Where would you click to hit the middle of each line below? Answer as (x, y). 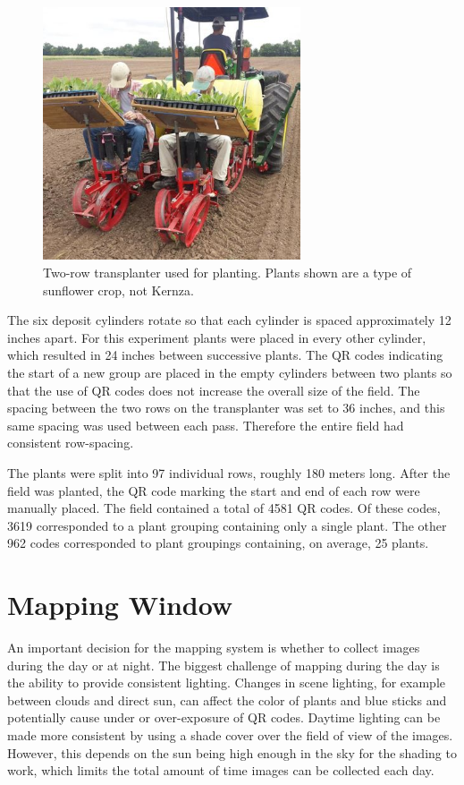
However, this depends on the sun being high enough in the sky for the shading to (232, 752)
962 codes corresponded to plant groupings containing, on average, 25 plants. (218, 543)
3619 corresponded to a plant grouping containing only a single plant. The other (227, 525)
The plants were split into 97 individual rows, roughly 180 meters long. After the (229, 472)
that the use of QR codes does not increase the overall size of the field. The (214, 390)
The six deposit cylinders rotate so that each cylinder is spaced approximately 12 (229, 320)
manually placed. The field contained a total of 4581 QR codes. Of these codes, (224, 508)
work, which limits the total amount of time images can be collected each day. (221, 770)
